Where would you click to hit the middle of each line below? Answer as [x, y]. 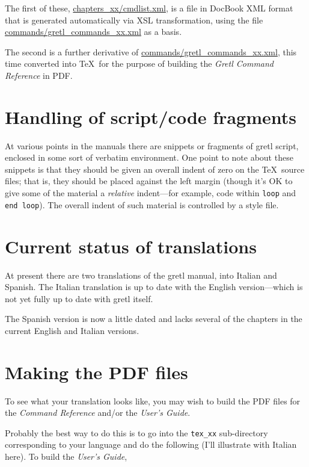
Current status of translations [131, 246]
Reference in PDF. [39, 75]
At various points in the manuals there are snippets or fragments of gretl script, [152, 145]
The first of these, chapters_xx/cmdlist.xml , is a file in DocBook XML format [149, 8]
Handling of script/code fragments [151, 116]
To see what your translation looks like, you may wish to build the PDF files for [153, 401]
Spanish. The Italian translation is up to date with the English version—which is [154, 287]
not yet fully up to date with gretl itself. [79, 298]
